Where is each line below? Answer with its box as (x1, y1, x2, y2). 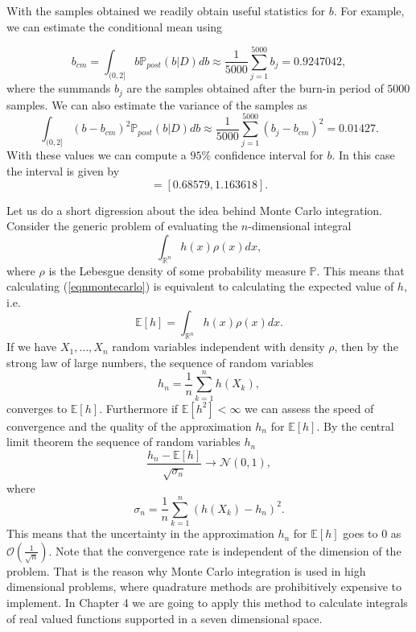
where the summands (6, 80, 111, 97)
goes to (343, 525, 378, 542)
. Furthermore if (99, 399, 179, 416)
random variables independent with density (112, 338, 325, 355)
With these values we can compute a (6, 147, 187, 163)
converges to (6, 399, 68, 416)
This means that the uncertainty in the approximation (6, 525, 274, 542)
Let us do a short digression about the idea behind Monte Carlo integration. (6, 201, 382, 218)
